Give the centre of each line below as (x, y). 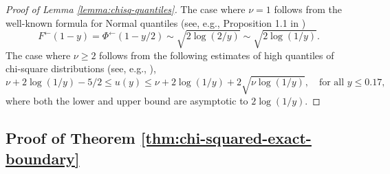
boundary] (43, 158)
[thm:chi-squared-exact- (226, 138)
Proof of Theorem (71, 138)
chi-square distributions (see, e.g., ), (81, 68)
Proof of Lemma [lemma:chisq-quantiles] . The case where (126, 9)
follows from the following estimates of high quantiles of (217, 55)
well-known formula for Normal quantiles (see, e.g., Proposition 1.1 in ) (156, 22)
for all (332, 83)
